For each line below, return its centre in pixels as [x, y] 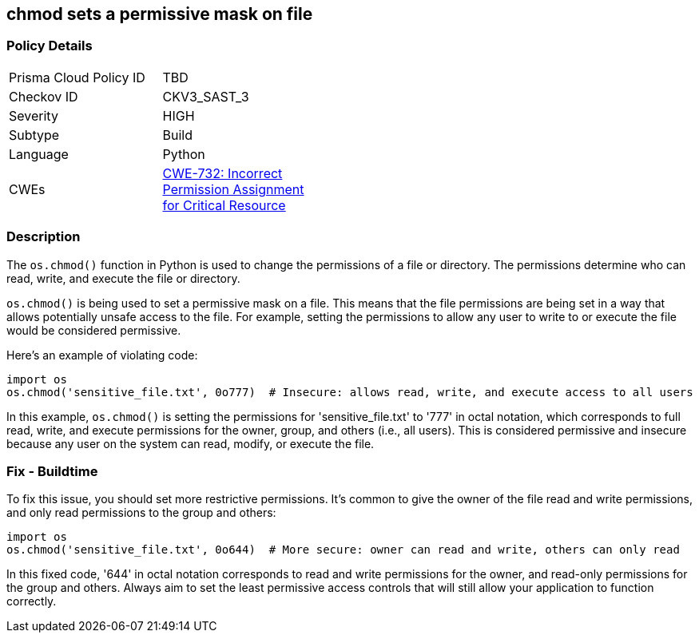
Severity [34, 115]
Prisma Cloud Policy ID [77, 77]
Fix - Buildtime [52, 471]
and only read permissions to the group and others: [141, 513]
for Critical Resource [224, 205]
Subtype [34, 135]
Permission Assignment [233, 189]
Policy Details [50, 46]
